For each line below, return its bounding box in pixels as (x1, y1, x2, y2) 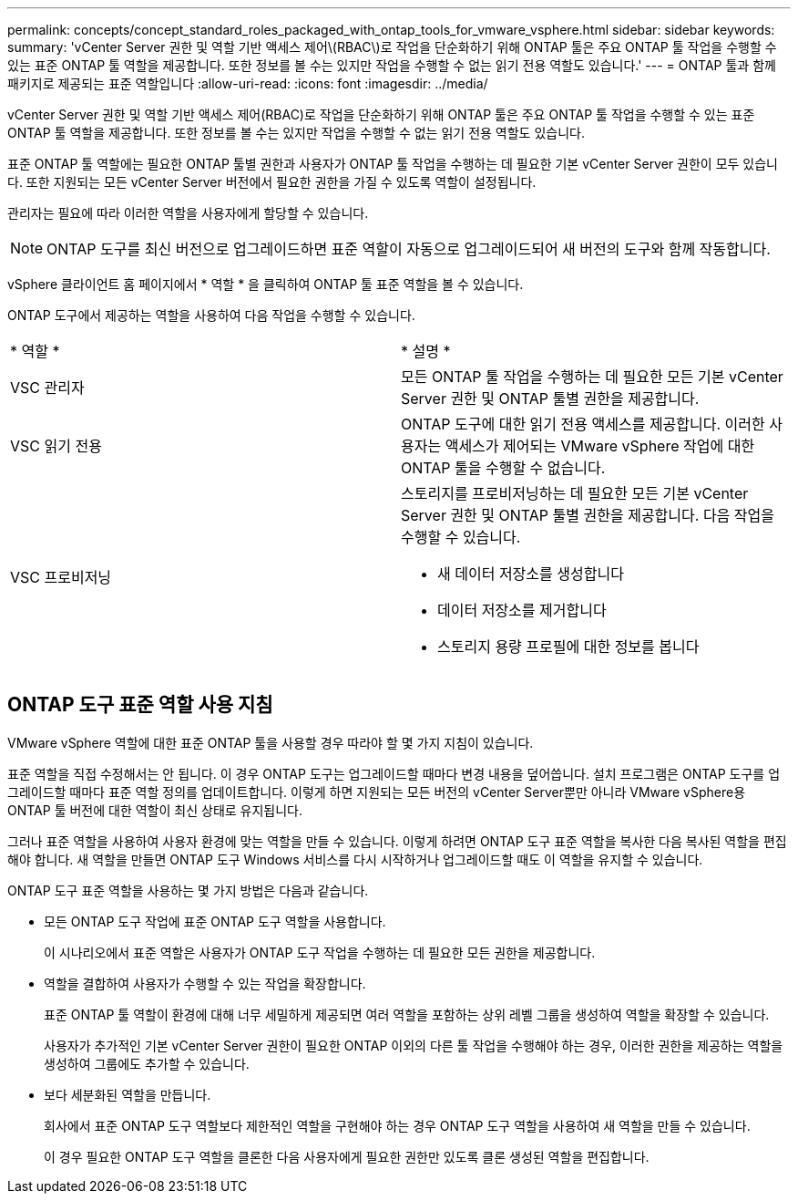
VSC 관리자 (10, 378, 85, 397)
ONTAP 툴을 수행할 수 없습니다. (401, 459, 606, 477)
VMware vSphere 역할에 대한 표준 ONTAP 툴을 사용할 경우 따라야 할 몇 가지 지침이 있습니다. (7, 734, 534, 751)
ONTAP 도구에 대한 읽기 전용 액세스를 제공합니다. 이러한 (401, 415, 765, 433)
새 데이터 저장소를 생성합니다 (437, 564, 624, 583)
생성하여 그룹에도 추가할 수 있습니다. (44, 1055, 250, 1072)
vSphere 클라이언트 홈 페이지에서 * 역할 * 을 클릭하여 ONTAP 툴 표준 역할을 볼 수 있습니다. (7, 276, 524, 292)
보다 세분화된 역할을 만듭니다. (44, 1086, 211, 1103)
